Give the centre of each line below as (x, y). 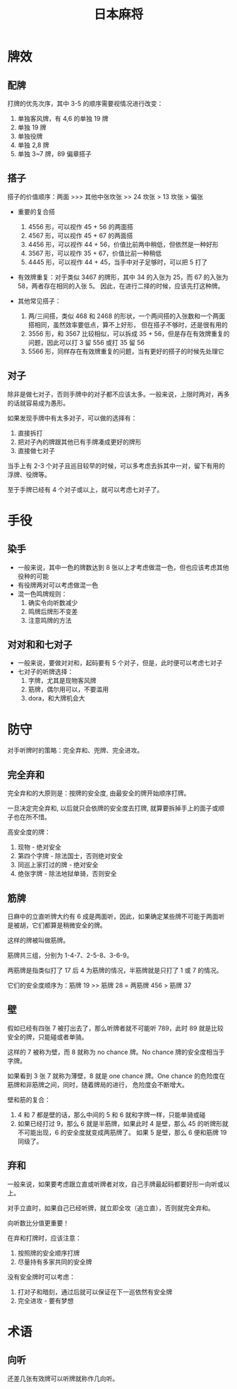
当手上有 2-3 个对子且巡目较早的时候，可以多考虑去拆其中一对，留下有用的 (116, 465)
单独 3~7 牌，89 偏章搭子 (54, 154)
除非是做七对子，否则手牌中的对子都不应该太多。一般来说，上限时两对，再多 (119, 394)
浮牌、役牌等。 (29, 474)
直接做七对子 (36, 450)
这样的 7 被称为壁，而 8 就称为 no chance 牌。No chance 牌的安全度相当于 (116, 1052)
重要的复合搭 (36, 211)
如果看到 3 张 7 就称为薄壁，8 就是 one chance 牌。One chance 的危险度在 (116, 1076)
